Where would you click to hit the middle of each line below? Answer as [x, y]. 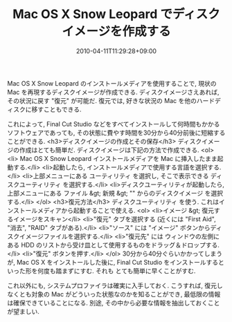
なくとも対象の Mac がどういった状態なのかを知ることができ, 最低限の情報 [114, 294]
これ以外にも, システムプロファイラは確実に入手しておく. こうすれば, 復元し [115, 285]
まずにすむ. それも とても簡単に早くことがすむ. [128, 271]
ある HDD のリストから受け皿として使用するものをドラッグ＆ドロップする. [114, 245]
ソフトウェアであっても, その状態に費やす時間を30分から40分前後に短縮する [116, 133]
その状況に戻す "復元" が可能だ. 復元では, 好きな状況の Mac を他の [102, 100]
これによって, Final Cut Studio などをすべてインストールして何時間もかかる [114, 124]
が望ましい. [24, 311]
